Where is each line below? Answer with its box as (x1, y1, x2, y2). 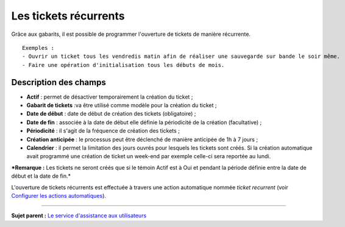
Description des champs (11, 77, 106, 88)
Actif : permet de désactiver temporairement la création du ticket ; (26, 93, 193, 100)
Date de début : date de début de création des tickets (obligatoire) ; (26, 110, 196, 117)
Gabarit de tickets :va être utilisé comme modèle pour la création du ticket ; (26, 102, 217, 109)
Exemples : (22, 44, 55, 51)
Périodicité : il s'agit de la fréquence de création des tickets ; (26, 127, 180, 134)
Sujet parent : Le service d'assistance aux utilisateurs (11, 212, 147, 219)
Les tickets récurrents (11, 9, 125, 23)
